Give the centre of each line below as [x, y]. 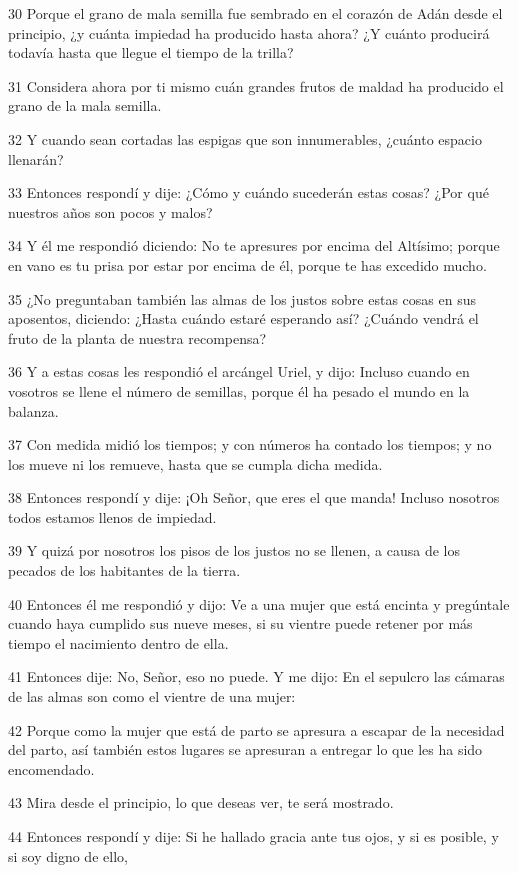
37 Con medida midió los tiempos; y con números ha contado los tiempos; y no [250, 444]
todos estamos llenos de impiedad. [112, 516]
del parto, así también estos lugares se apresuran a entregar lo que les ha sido [245, 749]
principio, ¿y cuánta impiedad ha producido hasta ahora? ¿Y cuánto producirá [249, 32]
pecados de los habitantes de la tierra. [124, 570]
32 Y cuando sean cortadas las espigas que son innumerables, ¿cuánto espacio [245, 138]
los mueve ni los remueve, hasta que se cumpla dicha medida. [195, 463]
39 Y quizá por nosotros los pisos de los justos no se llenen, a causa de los [234, 550]
